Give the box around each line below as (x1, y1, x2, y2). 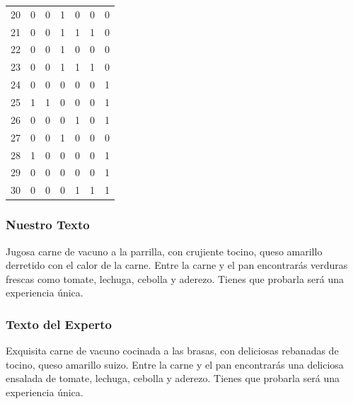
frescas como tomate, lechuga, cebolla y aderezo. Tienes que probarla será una (6, 271, 345, 286)
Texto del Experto (6, 315, 112, 333)
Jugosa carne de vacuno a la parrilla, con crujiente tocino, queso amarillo (6, 243, 323, 258)
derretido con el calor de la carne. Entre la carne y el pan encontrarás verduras (6, 258, 348, 272)
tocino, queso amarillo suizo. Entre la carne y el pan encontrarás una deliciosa (6, 357, 344, 371)
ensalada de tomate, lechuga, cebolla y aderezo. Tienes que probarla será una (6, 371, 340, 386)
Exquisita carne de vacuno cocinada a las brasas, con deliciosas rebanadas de (6, 343, 339, 358)
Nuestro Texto (6, 216, 90, 233)
